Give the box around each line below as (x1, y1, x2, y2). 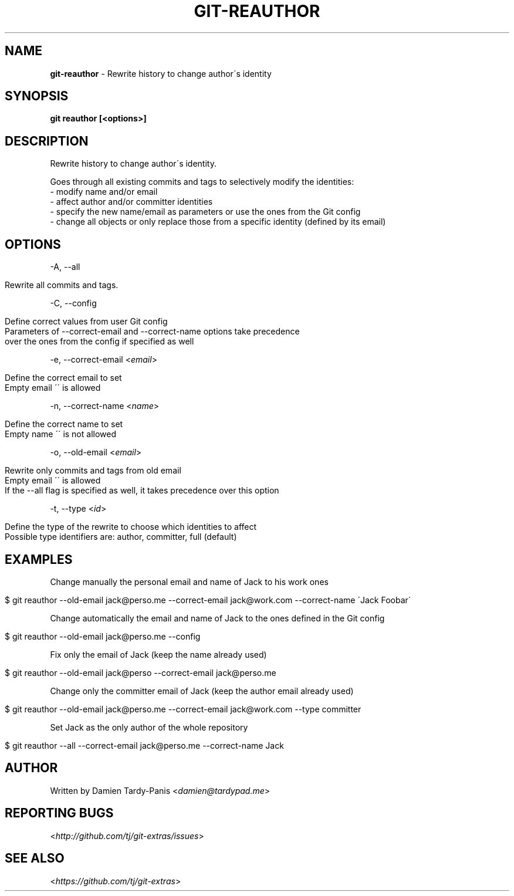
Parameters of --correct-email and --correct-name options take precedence (5, 326, 300, 337)
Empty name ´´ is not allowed (5, 429, 117, 439)
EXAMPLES (5, 552, 73, 567)
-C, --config (50, 298, 97, 309)
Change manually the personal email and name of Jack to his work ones (50, 576, 329, 587)
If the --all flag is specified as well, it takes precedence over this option (5, 485, 279, 496)
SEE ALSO (5, 851, 65, 866)
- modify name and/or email (50, 187, 158, 197)
